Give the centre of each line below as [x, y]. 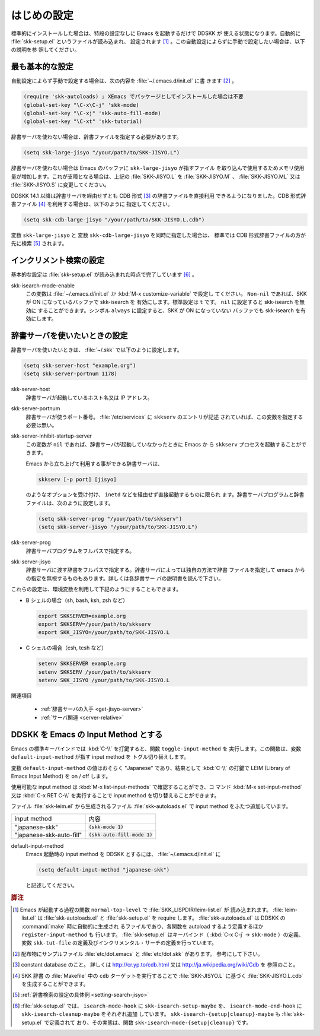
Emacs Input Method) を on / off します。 [61, 776]
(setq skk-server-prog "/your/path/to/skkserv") [110, 519]
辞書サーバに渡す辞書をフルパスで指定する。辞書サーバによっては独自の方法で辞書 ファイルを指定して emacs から [165, 570]
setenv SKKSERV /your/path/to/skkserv [95, 672]
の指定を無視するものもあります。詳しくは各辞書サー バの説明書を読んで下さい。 [125, 578]
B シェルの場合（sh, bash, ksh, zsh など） [77, 600]
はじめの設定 [42, 15]
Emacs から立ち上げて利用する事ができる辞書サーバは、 [94, 464]
